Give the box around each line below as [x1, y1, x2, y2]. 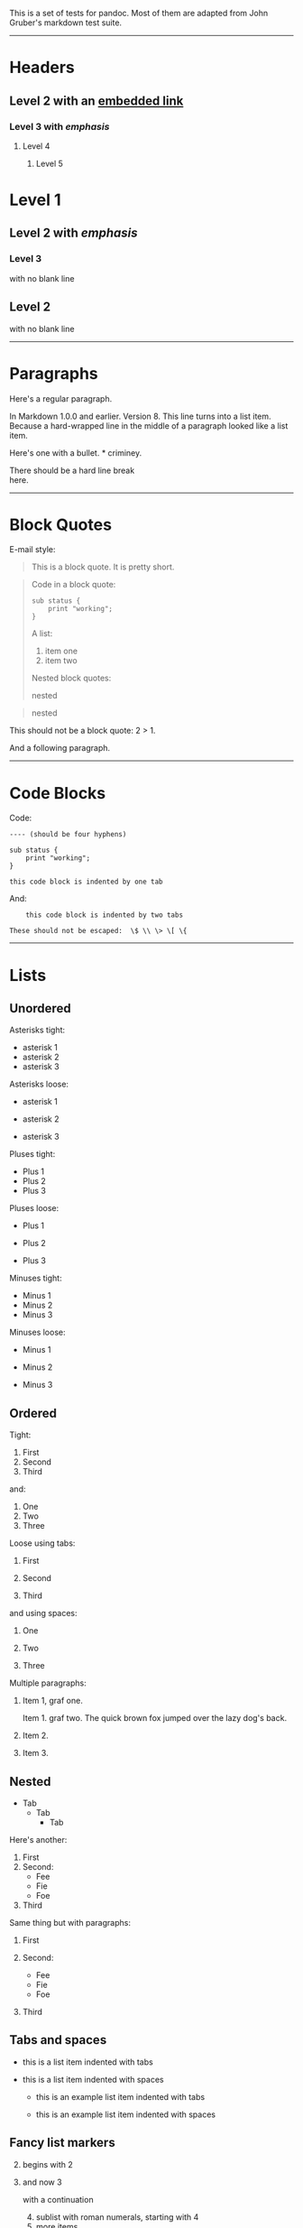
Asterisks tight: [9, 1024, 66, 1036]
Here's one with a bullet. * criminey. [9, 447, 142, 458]
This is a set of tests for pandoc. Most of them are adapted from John [9, 8, 269, 18]
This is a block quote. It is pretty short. [31, 561, 175, 572]
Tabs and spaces [9, 2032, 107, 2048]
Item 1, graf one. [22, 1696, 83, 1706]
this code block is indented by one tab [9, 877, 164, 887]
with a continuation [22, 2194, 94, 2205]
